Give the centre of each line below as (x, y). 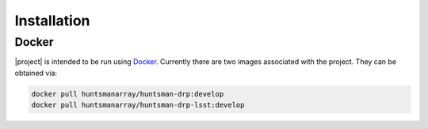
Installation (52, 21)
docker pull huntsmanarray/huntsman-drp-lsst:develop (138, 105)
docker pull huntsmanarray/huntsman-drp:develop (128, 94)
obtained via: (36, 73)
